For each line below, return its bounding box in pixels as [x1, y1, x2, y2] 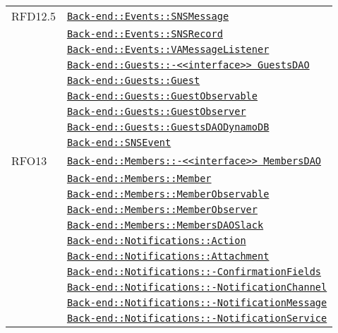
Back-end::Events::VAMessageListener [66, 44, 270, 55]
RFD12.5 [11, 8, 56, 24]
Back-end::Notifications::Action [66, 235, 246, 246]
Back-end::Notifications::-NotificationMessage [66, 297, 327, 308]
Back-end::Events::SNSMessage [66, 10, 229, 22]
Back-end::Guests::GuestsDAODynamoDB [66, 121, 270, 133]
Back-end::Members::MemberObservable [66, 188, 270, 200]
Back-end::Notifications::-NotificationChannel [66, 281, 327, 293]
